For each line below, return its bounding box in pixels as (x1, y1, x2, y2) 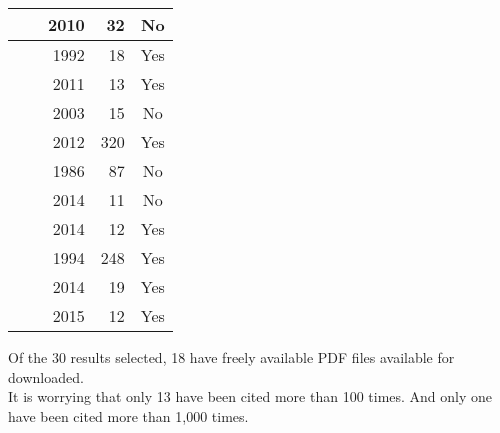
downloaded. (8, 366, 84, 387)
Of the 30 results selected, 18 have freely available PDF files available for (8, 347, 455, 367)
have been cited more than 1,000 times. (8, 405, 249, 426)
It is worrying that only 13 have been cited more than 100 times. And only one (8, 386, 493, 407)
